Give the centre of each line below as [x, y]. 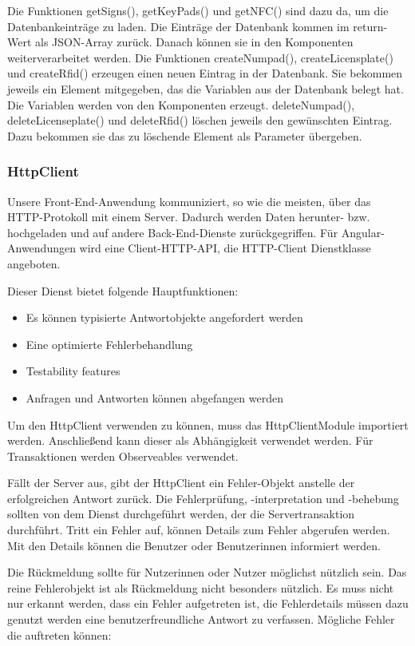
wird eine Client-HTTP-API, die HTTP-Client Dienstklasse [225, 248]
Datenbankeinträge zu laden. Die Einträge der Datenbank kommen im [178, 26]
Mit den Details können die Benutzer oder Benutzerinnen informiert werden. [194, 545]
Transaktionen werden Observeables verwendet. [123, 456]
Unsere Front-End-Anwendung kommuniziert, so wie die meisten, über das [189, 201]
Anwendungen [41, 248]
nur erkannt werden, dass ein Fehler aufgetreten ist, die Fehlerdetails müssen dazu [208, 603]
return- [370, 26]
